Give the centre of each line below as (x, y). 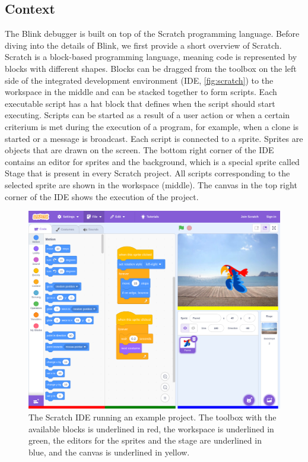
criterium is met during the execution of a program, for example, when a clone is (152, 126)
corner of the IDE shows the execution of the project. (102, 196)
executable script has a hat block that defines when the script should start (140, 103)
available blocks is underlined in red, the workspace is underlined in (151, 428)
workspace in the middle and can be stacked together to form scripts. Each (141, 92)
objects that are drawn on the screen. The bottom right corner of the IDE (139, 150)
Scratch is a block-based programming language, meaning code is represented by (151, 57)
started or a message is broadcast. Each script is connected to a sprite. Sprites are (154, 138)
